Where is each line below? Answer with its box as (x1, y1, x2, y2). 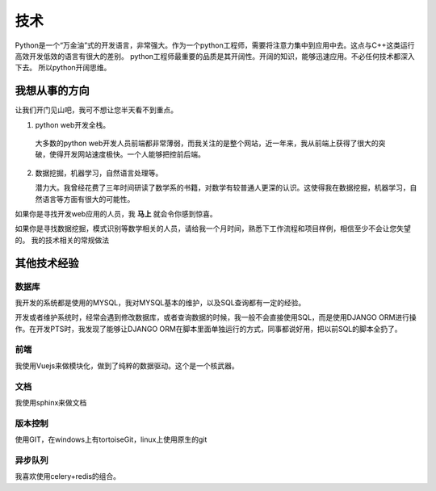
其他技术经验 (15, 256, 79, 270)
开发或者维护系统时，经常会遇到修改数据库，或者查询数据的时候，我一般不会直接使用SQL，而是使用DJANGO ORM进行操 (15, 313, 417, 322)
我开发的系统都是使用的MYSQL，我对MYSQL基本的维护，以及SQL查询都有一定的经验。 (15, 297, 306, 307)
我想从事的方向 (15, 84, 90, 98)
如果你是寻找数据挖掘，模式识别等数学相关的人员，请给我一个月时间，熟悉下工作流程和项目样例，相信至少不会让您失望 (15, 224, 411, 233)
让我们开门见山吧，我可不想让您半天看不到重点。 (15, 105, 178, 115)
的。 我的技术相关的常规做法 (15, 235, 109, 245)
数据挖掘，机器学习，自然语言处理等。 (35, 168, 163, 178)
